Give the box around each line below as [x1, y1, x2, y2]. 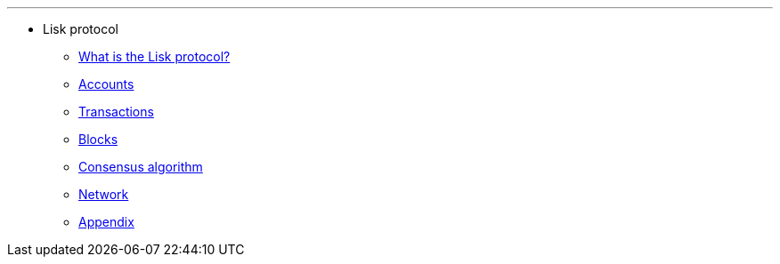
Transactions [78, 104, 154, 119]
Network [78, 187, 129, 202]
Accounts [78, 76, 134, 92]
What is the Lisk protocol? [78, 49, 231, 64]
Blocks [78, 132, 118, 147]
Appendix [78, 214, 134, 229]
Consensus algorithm [78, 159, 203, 174]
